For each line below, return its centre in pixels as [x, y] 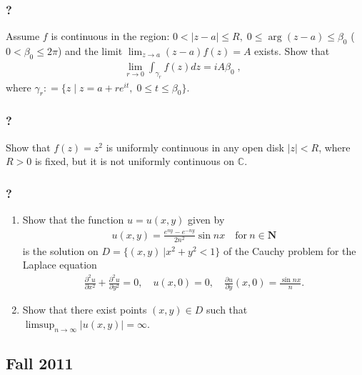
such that [227, 310]
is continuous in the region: [110, 36]
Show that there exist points [85, 310]
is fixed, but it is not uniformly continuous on [135, 161]
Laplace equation [60, 265]
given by [206, 220]
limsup [40, 325]
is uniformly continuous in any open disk [195, 147]
